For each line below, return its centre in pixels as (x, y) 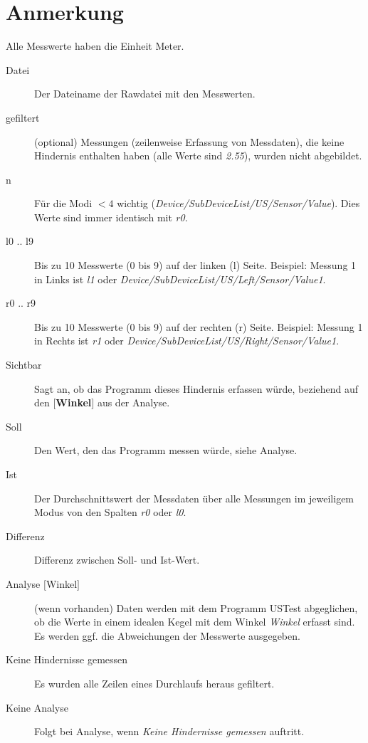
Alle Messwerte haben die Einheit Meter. (95, 46)
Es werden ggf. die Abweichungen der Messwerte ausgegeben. (167, 635)
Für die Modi (63, 203)
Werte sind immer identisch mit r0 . (111, 217)
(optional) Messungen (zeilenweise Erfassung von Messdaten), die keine (189, 141)
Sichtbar (24, 365)
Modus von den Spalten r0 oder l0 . (110, 512)
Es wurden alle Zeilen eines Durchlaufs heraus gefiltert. (154, 683)
